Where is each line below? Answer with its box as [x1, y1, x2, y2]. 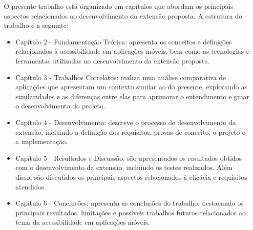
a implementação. [15, 136, 68, 146]
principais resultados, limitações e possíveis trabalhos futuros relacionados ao [15, 207, 246, 217]
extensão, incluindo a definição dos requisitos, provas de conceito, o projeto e [15, 126, 246, 137]
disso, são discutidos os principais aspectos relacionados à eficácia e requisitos [15, 171, 247, 182]
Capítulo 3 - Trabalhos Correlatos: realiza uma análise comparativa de [15, 72, 226, 82]
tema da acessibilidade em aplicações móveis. [15, 217, 150, 227]
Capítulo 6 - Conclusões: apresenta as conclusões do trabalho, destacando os [15, 198, 244, 208]
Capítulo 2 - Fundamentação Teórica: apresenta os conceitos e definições [15, 36, 232, 46]
